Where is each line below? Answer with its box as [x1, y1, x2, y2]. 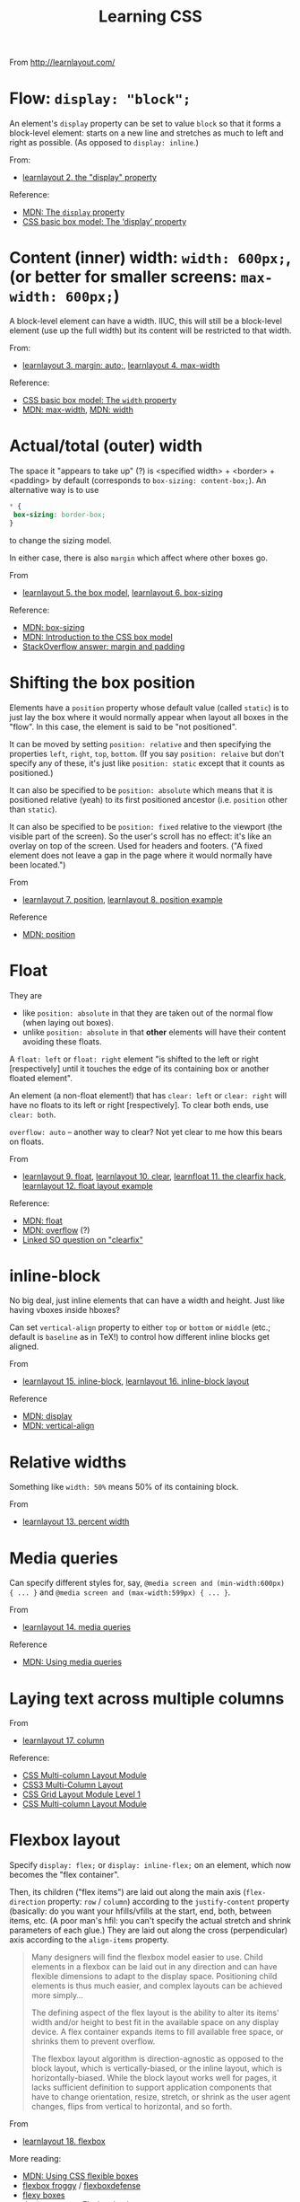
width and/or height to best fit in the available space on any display [30, 2017, 279, 2028]
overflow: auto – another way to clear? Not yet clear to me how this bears [9, 1126, 283, 1137]
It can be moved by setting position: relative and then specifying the [9, 738, 271, 749]
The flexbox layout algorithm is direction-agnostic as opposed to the [30, 2054, 284, 2065]
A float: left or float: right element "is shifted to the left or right [9, 1053, 260, 1064]
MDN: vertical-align [21, 1421, 95, 1431]
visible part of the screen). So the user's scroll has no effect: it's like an [9, 831, 271, 841]
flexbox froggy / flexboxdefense [21, 2180, 141, 2191]
